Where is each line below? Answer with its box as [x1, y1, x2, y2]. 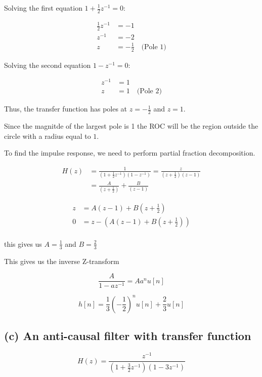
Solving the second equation [4, 59, 91, 70]
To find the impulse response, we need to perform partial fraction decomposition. [4, 147, 255, 158]
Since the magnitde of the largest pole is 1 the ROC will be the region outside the [4, 121, 258, 131]
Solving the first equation [4, 3, 82, 13]
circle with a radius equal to [4, 130, 91, 141]
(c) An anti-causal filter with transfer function [4, 328, 251, 344]
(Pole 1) [141, 43, 166, 51]
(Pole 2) [137, 88, 162, 95]
